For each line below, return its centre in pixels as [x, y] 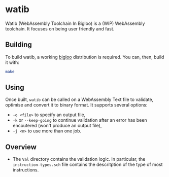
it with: [12, 62]
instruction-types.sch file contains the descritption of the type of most [88, 165]
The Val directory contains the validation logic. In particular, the [79, 159]
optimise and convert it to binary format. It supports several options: [76, 105]
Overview [21, 147]
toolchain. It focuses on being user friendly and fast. [60, 28]
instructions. [26, 170]
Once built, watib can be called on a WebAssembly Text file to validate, [79, 99]
